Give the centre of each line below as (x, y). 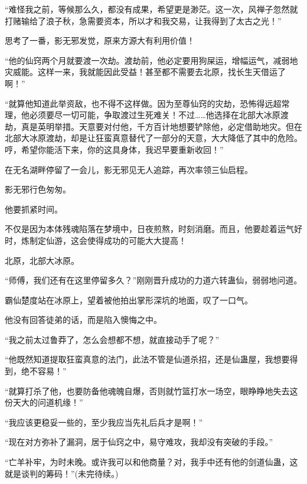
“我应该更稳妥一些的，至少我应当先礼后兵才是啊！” (104, 422)
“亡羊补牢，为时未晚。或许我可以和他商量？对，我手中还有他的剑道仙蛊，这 (151, 462)
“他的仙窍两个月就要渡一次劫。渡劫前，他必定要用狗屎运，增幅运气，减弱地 (151, 60)
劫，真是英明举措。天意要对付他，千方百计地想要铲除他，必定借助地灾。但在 (153, 126)
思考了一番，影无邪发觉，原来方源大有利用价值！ (100, 40)
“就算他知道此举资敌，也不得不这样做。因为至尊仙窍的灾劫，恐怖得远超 (143, 103)
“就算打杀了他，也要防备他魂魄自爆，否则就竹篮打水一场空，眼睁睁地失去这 (151, 390)
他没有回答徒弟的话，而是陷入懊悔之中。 (83, 320)
